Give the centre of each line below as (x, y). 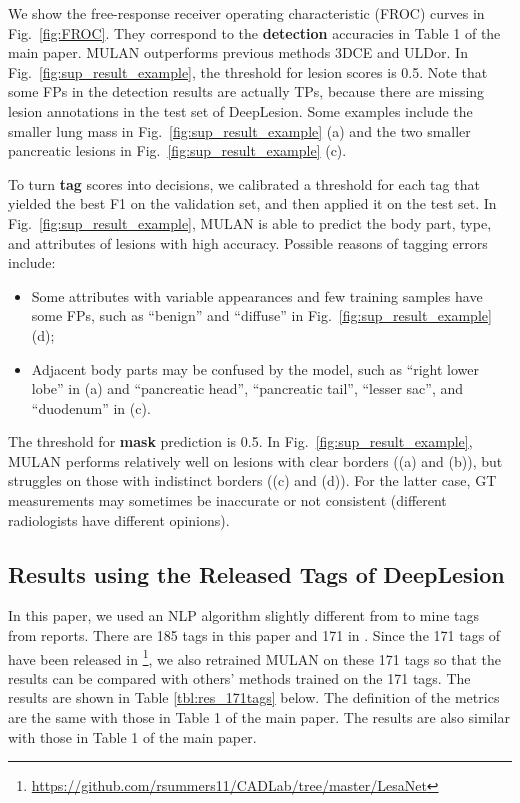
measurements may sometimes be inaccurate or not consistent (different (227, 500)
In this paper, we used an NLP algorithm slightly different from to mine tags (244, 615)
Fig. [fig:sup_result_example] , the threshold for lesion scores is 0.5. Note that (248, 71)
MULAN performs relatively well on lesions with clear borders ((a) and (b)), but (255, 460)
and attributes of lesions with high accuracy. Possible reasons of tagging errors (248, 242)
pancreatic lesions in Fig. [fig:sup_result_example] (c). (177, 150)
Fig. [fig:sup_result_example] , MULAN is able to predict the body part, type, (250, 222)
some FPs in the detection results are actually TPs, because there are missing (246, 91)
